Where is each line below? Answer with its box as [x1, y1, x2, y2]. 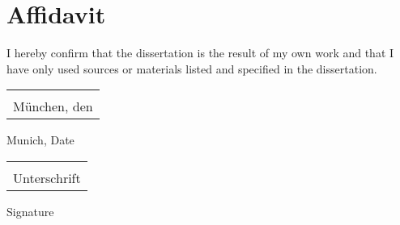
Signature [6, 202, 54, 219]
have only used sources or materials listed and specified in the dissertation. [6, 60, 377, 77]
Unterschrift [13, 168, 81, 187]
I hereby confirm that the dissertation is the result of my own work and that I [6, 44, 394, 61]
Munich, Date [6, 131, 74, 148]
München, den [13, 97, 93, 116]
